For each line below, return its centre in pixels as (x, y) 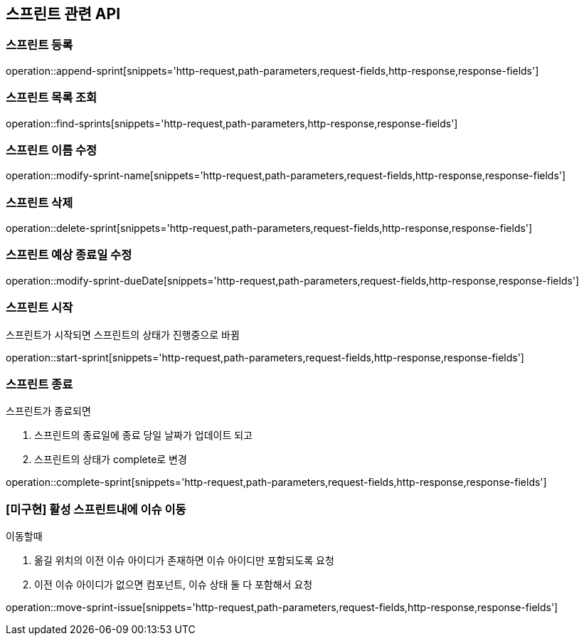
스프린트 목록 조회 (52, 98)
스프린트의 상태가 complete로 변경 (111, 460)
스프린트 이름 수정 (52, 150)
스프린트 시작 (39, 308)
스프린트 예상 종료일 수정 (69, 255)
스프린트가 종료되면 (48, 411)
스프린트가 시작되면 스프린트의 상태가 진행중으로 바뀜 (123, 334)
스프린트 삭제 (39, 202)
